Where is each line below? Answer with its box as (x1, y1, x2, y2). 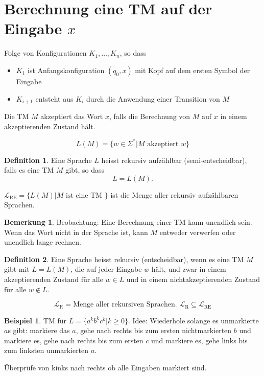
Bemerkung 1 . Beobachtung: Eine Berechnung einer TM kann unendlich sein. (4, 217, 252, 227)
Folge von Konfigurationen (4, 48, 87, 58)
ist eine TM (65, 192, 103, 199)
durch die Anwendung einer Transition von (86, 93, 220, 104)
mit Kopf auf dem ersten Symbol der (135, 64, 250, 75)
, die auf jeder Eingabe (70, 264, 142, 274)
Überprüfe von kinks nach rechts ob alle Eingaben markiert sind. (4, 362, 207, 372)
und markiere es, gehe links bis (151, 335, 248, 345)
